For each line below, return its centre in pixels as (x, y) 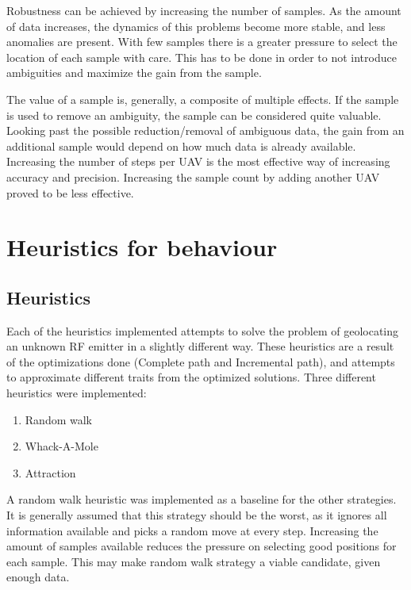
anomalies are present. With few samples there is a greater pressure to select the (202, 42)
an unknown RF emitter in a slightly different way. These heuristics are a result (200, 346)
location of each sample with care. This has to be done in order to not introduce (202, 57)
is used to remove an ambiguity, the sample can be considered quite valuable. (194, 115)
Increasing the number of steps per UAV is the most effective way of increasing (198, 161)
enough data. (38, 577)
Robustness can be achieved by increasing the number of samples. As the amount (204, 10)
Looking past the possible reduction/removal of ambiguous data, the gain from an (205, 130)
